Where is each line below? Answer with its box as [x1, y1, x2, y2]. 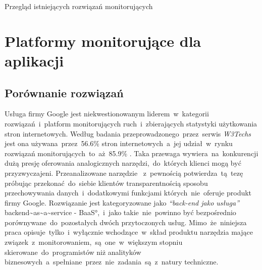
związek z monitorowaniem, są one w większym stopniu [5, 237, 183, 247]
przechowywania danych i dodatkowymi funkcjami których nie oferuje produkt [5, 187, 252, 198]
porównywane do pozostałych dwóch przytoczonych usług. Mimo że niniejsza [5, 217, 247, 227]
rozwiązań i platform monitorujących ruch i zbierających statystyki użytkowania [5, 118, 257, 128]
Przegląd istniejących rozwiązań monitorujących [5, 1, 153, 11]
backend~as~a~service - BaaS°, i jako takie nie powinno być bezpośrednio [5, 207, 236, 218]
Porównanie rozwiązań [5, 85, 124, 100]
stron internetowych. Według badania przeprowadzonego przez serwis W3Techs [5, 128, 251, 139]
